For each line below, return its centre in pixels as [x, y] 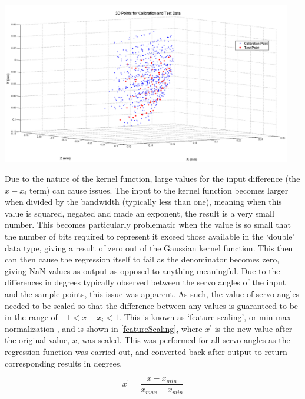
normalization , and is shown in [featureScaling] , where [104, 328]
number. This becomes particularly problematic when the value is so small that [148, 225]
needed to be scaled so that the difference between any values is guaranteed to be [152, 305]
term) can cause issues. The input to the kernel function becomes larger [159, 190]
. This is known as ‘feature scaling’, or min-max [205, 317]
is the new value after [253, 328]
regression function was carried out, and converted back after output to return [146, 351]
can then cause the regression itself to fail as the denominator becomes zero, [142, 259]
